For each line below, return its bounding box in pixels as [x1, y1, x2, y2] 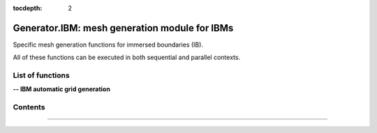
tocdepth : [13, 4, 43, 12]
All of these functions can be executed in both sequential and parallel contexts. [13, 53, 241, 62]
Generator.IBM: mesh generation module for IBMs [13, 22, 234, 34]
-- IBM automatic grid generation [13, 85, 111, 93]
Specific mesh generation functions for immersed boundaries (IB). [13, 40, 204, 49]
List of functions [13, 70, 70, 80]
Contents [13, 102, 45, 112]
